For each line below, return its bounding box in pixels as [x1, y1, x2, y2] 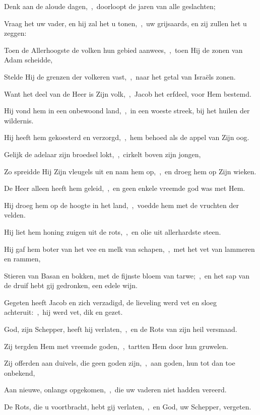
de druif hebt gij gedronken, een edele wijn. [4, 280, 138, 291]
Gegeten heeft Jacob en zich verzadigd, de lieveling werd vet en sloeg [4, 297, 217, 307]
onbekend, [4, 367, 35, 378]
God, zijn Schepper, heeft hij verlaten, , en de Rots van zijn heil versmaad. [4, 324, 237, 334]
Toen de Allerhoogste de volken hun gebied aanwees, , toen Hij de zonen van [4, 44, 243, 55]
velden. [4, 210, 26, 220]
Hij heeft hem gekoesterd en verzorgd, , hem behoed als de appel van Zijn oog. [4, 132, 249, 143]
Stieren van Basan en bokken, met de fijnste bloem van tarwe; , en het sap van [4, 270, 249, 281]
